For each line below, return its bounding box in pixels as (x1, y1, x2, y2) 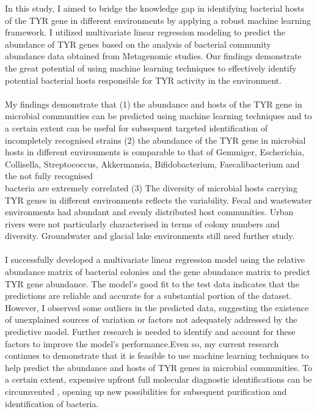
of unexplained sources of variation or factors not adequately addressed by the (5, 313, 297, 326)
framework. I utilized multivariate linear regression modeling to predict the (5, 26, 285, 39)
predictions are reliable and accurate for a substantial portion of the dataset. (5, 289, 292, 302)
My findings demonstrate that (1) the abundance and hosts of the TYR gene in (5, 97, 302, 110)
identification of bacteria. (5, 397, 99, 410)
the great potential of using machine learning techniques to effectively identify (5, 61, 297, 74)
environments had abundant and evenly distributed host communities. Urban (5, 205, 294, 218)
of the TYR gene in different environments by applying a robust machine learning (5, 13, 312, 26)
